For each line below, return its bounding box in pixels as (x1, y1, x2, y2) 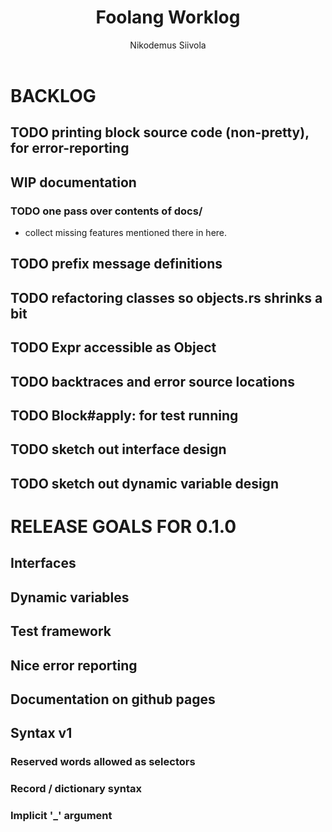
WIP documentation (10, 174, 137, 191)
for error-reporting (10, 140, 130, 157)
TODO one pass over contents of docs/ (10, 204, 203, 218)
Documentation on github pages (10, 691, 216, 708)
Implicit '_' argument (10, 809, 113, 823)
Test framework (10, 623, 112, 640)
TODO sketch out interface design (10, 441, 227, 458)
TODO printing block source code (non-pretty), (10, 124, 310, 141)
